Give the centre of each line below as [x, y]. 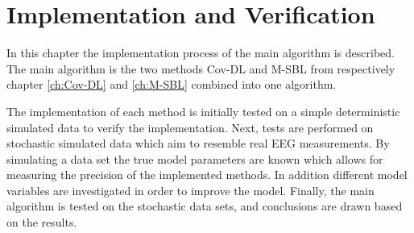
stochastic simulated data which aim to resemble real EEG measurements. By [198, 143]
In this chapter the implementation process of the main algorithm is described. [201, 53]
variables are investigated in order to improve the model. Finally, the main [190, 190]
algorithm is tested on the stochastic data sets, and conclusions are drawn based [205, 206]
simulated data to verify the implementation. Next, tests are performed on [190, 127]
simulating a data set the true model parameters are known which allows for [195, 158]
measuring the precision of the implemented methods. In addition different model [207, 175]
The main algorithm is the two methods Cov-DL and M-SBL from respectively [201, 68]
